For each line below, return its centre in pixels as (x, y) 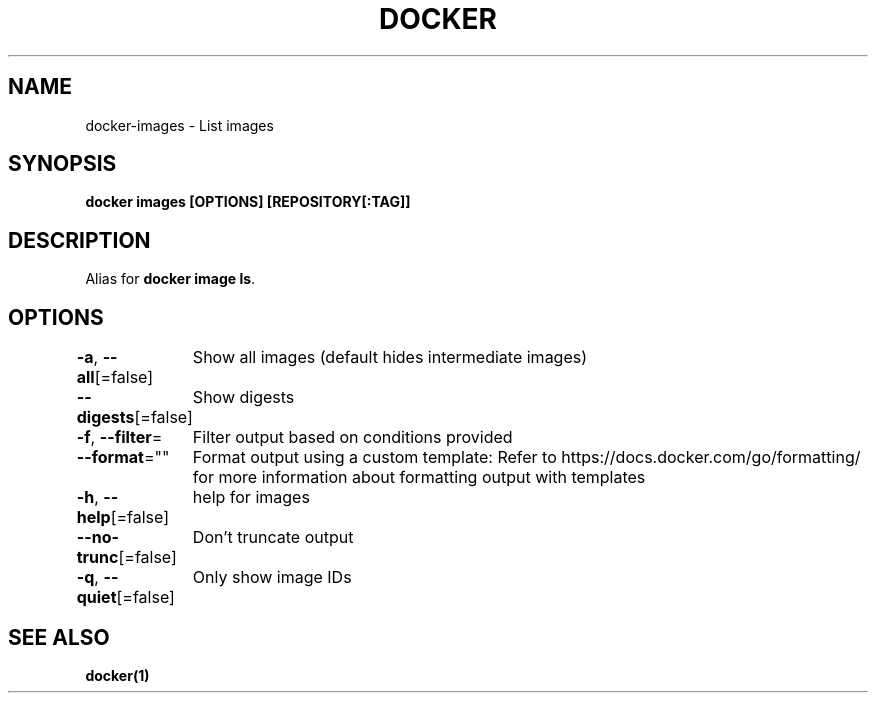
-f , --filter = (119, 437)
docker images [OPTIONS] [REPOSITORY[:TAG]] (248, 202)
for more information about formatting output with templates (419, 477)
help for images (251, 497)
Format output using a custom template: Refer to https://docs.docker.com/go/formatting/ (526, 457)
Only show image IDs (272, 577)
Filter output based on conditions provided (352, 437)
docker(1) (117, 675)
